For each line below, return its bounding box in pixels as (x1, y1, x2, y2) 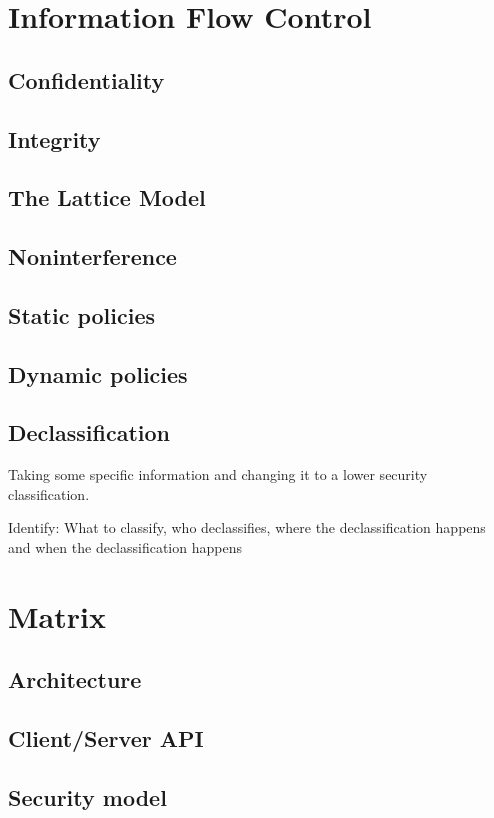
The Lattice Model (8, 182, 206, 213)
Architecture (8, 664, 142, 695)
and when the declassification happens (8, 537, 242, 558)
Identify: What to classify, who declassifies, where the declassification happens (8, 517, 486, 538)
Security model (8, 781, 167, 812)
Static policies (8, 299, 155, 330)
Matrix (8, 595, 106, 636)
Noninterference (8, 241, 177, 272)
